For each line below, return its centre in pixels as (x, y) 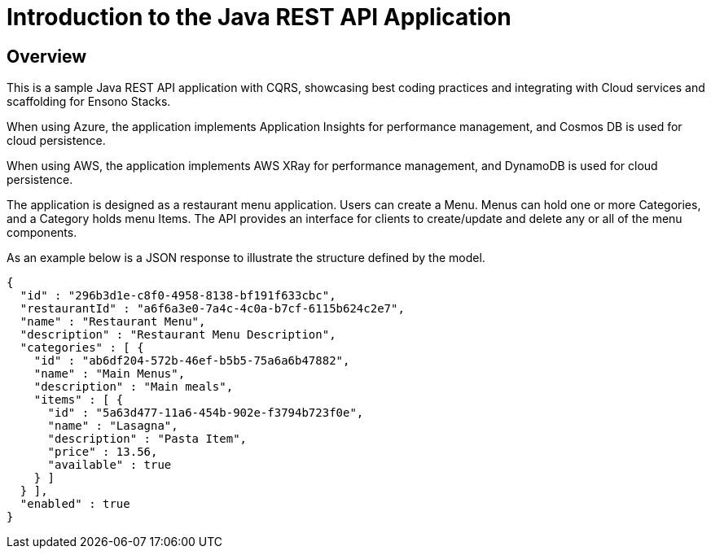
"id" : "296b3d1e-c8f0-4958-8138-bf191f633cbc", (178, 296)
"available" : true (110, 465)
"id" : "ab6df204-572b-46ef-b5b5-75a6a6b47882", (192, 361)
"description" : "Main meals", (134, 387)
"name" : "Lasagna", (113, 426)
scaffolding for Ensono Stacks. (89, 102)
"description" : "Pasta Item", (147, 439)
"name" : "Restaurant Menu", (113, 322)
